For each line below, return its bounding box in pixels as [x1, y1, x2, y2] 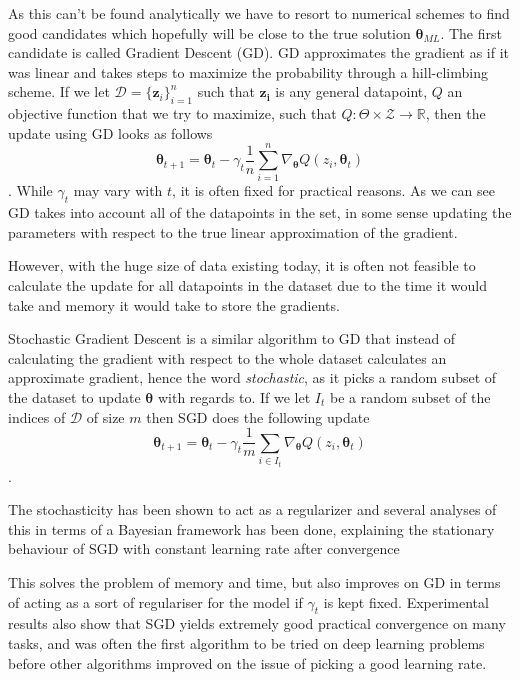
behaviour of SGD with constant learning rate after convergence [8, 538, 400, 559]
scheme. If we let [8, 81, 110, 102]
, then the [425, 103, 486, 124]
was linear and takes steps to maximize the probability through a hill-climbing [8, 61, 488, 82]
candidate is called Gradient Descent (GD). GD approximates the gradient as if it [8, 42, 510, 63]
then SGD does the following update [146, 406, 370, 427]
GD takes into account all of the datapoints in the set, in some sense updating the [8, 202, 512, 223]
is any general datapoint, [275, 81, 428, 102]
